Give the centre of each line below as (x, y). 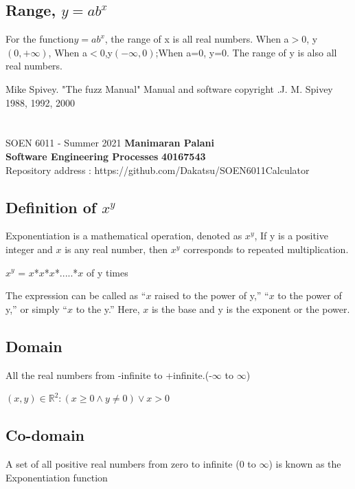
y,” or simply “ (36, 308)
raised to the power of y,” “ (212, 295)
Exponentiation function (57, 477)
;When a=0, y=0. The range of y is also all (246, 52)
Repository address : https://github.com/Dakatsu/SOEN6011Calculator (158, 170)
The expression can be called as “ (76, 295)
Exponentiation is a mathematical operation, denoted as (124, 236)
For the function (40, 39)
